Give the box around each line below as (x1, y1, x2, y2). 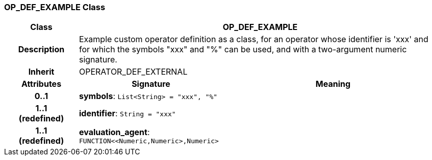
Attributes (21, 79, 62, 89)
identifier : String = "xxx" (79, 108, 176, 119)
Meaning (315, 79, 351, 89)
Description (18, 44, 65, 55)
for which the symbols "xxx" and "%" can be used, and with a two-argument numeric (79, 44, 407, 55)
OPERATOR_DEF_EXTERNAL (79, 67, 188, 77)
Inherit (28, 67, 55, 77)
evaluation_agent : (79, 126, 150, 137)
